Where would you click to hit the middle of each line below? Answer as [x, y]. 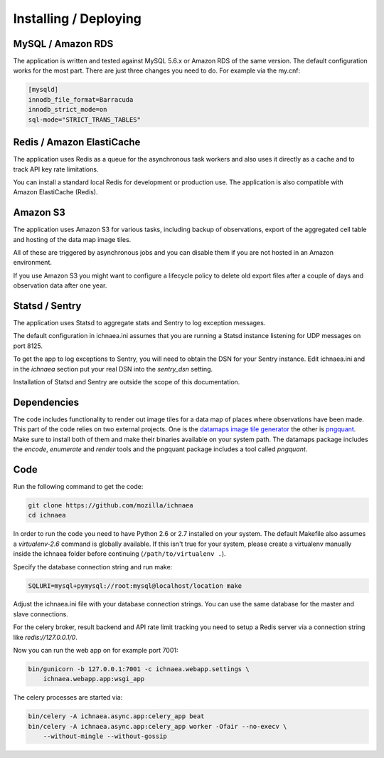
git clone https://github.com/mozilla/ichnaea [111, 505]
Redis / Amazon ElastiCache [77, 142]
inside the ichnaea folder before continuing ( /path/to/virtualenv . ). [120, 554]
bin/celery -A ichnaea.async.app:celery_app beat [116, 716]
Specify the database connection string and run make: [93, 567]
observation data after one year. [60, 285]
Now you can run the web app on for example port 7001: [96, 651]
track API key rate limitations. [56, 169]
